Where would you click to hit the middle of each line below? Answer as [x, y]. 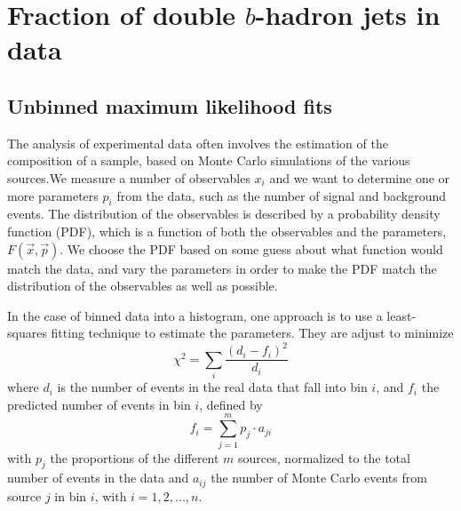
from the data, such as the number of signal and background [281, 195]
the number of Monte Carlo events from [319, 478]
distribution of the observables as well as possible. [143, 286]
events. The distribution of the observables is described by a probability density [224, 214]
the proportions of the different [135, 457]
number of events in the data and [98, 478]
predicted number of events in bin [99, 404]
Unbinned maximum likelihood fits [170, 105]
